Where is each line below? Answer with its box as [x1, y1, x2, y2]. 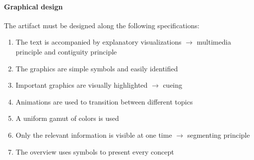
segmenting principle [187, 129, 250, 140]
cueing [163, 80, 183, 90]
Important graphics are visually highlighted [15, 80, 148, 90]
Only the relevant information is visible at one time [15, 129, 172, 140]
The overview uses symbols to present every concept [15, 146, 174, 157]
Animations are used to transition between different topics [15, 96, 193, 107]
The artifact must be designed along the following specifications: [4, 20, 199, 30]
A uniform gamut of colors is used [15, 113, 119, 123]
